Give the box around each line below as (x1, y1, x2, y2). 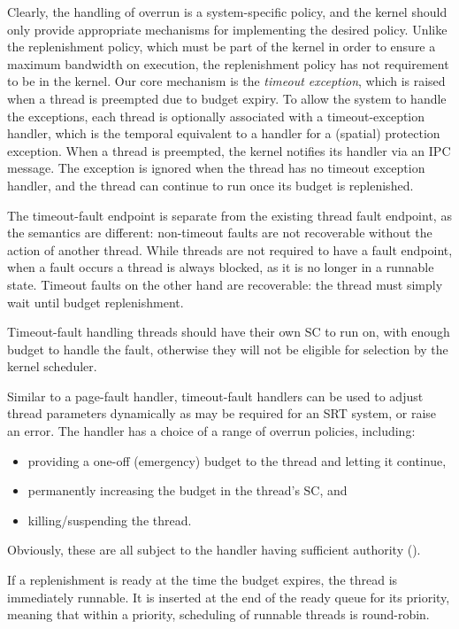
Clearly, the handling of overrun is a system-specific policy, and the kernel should (7, 3, 448, 20)
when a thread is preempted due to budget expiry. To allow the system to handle (7, 89, 447, 107)
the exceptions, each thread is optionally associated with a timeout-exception (7, 106, 425, 125)
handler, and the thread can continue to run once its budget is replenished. (7, 175, 414, 194)
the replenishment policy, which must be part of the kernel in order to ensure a (7, 37, 436, 56)
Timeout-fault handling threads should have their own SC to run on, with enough (7, 322, 450, 341)
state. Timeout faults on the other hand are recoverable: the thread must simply (7, 275, 443, 293)
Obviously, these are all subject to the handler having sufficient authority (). (7, 540, 421, 559)
